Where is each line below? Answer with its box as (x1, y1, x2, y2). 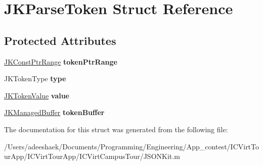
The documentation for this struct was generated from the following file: (4, 124, 228, 134)
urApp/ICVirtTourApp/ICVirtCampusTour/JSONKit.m (4, 151, 180, 161)
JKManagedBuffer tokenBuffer (4, 107, 105, 118)
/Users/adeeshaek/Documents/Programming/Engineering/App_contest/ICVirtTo (4, 141, 259, 151)
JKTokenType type (4, 73, 66, 84)
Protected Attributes (4, 32, 116, 48)
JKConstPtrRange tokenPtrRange (4, 56, 117, 67)
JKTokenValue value (4, 90, 69, 100)
